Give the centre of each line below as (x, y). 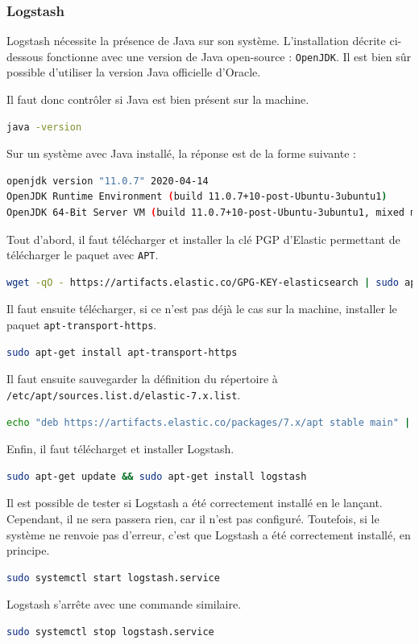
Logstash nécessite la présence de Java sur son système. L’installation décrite (196, 41)
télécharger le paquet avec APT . (83, 255)
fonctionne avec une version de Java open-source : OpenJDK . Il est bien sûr (229, 56)
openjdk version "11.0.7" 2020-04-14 (108, 181)
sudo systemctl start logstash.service (113, 578)
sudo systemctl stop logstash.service (110, 632)
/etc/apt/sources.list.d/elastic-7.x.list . (124, 394)
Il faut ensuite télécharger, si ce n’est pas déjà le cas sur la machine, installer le (202, 309)
